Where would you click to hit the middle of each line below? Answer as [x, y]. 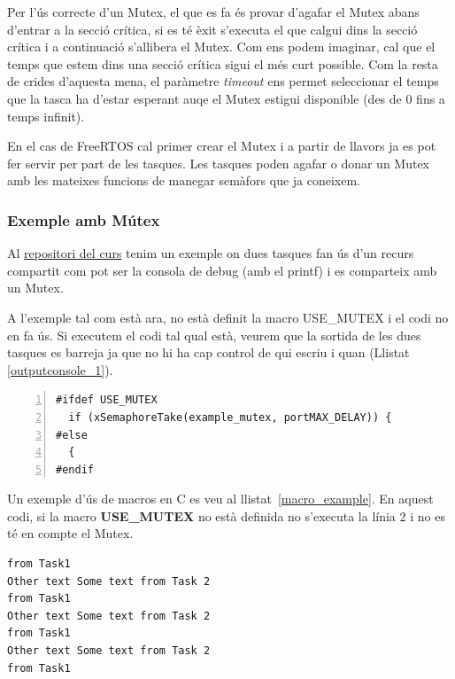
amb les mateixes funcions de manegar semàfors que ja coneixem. [184, 180]
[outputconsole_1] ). [60, 369]
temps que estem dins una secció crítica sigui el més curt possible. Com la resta [223, 63]
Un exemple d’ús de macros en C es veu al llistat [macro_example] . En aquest [220, 499]
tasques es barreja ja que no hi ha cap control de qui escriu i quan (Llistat [208, 352]
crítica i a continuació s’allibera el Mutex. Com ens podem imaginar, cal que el [221, 47]
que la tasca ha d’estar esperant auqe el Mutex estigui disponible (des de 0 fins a [226, 98]
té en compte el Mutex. [70, 533]
